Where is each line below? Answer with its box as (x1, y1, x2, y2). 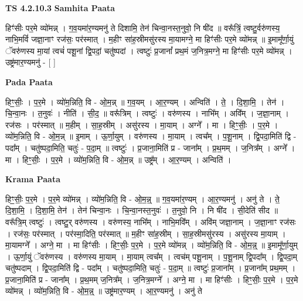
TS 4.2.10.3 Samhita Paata (5, 2, 115, 14)
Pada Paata (5, 75, 53, 88)
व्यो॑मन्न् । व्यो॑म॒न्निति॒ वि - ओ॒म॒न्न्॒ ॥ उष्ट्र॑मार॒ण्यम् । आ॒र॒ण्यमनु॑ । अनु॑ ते (5, 285, 202, 297)
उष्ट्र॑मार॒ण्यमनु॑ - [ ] (5, 56, 56, 68)
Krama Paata (5, 173, 60, 185)
